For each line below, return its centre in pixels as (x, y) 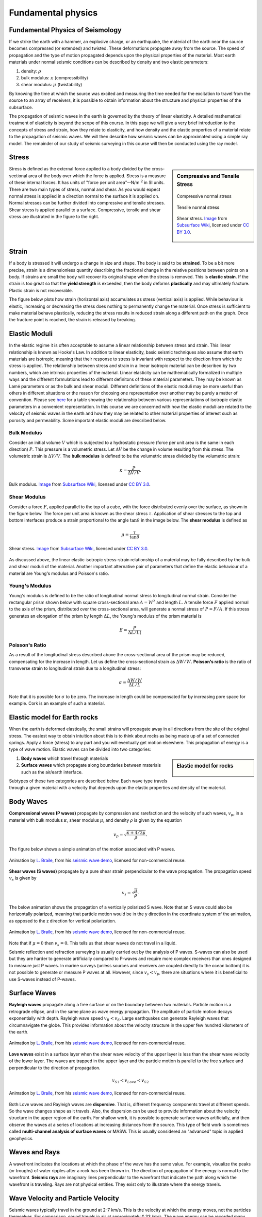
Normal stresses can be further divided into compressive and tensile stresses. (87, 203)
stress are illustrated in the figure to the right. (54, 217)
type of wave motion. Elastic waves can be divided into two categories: (80, 749)
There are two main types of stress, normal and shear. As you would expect (85, 189)
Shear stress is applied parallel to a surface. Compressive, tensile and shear (85, 210)
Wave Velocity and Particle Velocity (64, 1198)
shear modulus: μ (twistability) (52, 85)
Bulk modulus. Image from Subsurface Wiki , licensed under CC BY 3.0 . (80, 484)
